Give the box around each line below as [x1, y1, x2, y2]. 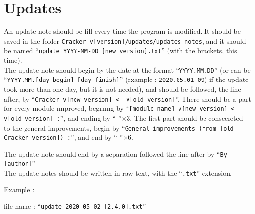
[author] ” [4, 158, 35, 168]
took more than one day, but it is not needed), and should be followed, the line [4, 83, 241, 94]
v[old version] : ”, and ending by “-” [4, 112, 122, 123]
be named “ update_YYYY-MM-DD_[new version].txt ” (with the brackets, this [4, 45, 237, 55]
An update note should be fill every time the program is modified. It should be [4, 26, 241, 36]
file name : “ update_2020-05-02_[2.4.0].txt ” [4, 201, 146, 211]
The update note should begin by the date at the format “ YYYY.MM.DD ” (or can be [4, 64, 251, 75]
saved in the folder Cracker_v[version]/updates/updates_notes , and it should [4, 35, 246, 46]
